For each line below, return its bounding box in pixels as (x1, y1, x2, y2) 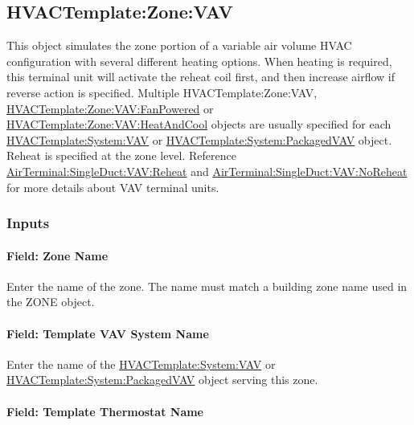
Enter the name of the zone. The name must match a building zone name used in (6, 277, 408, 294)
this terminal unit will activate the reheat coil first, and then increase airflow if (6, 68, 396, 85)
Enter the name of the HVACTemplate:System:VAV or (6, 355, 276, 372)
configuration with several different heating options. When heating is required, (6, 52, 392, 69)
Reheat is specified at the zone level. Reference (6, 147, 236, 164)
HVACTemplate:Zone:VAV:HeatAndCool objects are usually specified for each (6, 116, 391, 133)
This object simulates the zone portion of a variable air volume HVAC (6, 37, 352, 54)
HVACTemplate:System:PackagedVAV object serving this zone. (6, 371, 318, 388)
